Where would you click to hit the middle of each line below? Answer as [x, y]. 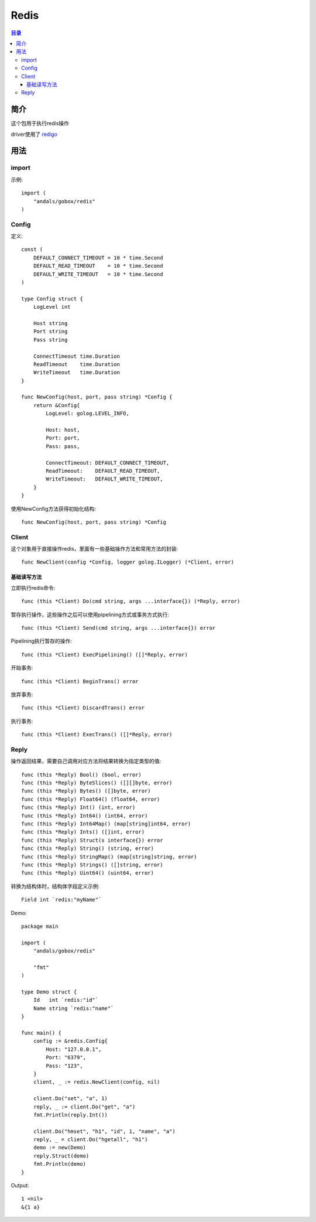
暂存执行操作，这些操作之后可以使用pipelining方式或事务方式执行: [90, 615]
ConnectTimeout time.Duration [76, 356]
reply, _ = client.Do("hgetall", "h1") [90, 1140]
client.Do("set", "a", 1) [71, 1099]
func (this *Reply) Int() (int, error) [78, 808]
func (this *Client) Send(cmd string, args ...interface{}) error [118, 628]
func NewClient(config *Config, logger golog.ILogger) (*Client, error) [128, 562]
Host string [50, 323]
